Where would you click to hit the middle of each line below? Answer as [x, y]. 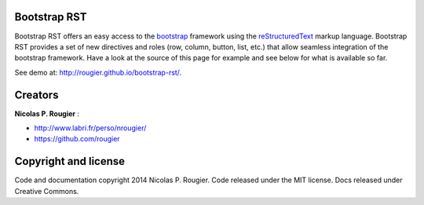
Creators [37, 95]
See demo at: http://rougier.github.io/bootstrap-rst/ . [98, 72]
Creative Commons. [47, 191]
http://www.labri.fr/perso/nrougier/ [90, 128]
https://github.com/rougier [77, 139]
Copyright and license [70, 161]
